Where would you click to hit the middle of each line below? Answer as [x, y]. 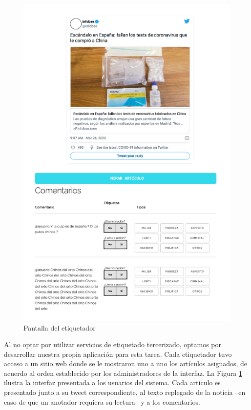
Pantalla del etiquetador [60, 328]
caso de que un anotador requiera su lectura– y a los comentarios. [102, 401]
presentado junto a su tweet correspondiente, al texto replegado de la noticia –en [125, 392]
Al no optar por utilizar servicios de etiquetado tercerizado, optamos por [113, 344]
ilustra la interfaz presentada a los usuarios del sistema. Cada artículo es [112, 382]
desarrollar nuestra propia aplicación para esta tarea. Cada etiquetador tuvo [118, 354]
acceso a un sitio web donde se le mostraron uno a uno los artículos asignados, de [126, 363]
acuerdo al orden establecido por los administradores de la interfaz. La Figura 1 [123, 373]
